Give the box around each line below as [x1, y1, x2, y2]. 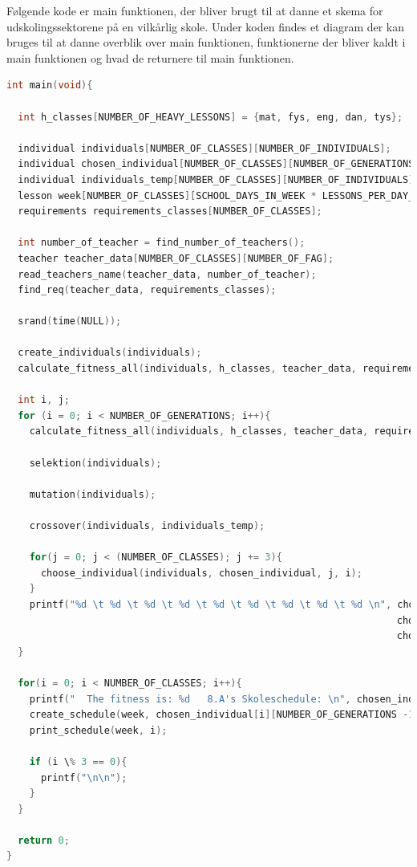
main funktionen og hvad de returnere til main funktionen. [6, 49, 294, 66]
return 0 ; [18, 834, 70, 846]
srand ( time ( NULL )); [18, 315, 122, 328]
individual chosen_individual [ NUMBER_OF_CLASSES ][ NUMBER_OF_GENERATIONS [18, 158, 415, 170]
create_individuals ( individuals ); [18, 347, 202, 359]
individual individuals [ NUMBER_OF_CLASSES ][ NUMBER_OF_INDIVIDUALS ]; [18, 142, 391, 154]
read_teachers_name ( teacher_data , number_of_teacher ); [18, 268, 317, 280]
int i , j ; [18, 394, 70, 406]
